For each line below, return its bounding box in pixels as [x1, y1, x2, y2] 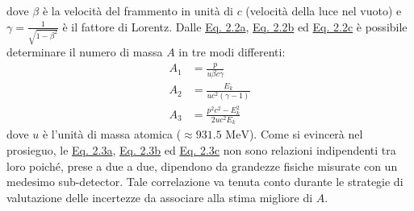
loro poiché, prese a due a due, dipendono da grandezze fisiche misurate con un [6, 157, 398, 174]
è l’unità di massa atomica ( [42, 126, 182, 143]
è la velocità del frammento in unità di [42, 2, 233, 19]
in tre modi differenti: [178, 43, 286, 60]
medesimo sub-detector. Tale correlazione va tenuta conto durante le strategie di [6, 173, 404, 190]
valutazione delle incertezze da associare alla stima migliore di [6, 188, 313, 205]
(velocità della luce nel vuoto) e [245, 2, 402, 19]
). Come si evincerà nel [249, 126, 363, 143]
